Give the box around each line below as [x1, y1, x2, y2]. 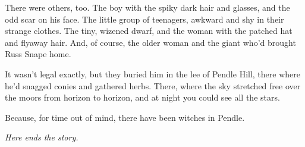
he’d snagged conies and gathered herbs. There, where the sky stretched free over [5, 79, 301, 92]
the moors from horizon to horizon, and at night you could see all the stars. [5, 91, 280, 104]
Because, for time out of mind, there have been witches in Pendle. [5, 111, 245, 123]
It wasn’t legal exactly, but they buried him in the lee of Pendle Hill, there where [5, 67, 300, 80]
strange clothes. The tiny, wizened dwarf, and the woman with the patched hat [5, 24, 293, 37]
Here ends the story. [5, 131, 78, 143]
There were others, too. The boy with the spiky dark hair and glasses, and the [5, 1, 290, 13]
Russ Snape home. [5, 48, 71, 60]
